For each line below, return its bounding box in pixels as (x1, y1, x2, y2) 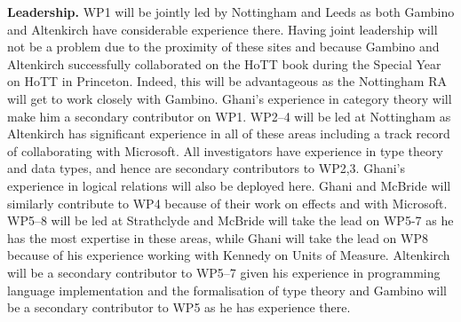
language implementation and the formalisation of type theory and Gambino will (7, 280, 447, 299)
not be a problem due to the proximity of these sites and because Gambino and (7, 37, 440, 56)
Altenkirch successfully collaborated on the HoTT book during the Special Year (7, 54, 441, 73)
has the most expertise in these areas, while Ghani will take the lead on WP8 (7, 228, 428, 247)
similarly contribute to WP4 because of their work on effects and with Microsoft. (7, 193, 448, 212)
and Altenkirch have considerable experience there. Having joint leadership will (7, 20, 438, 38)
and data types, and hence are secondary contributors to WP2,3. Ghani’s (7, 159, 406, 177)
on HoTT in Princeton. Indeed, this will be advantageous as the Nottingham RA (7, 72, 447, 90)
